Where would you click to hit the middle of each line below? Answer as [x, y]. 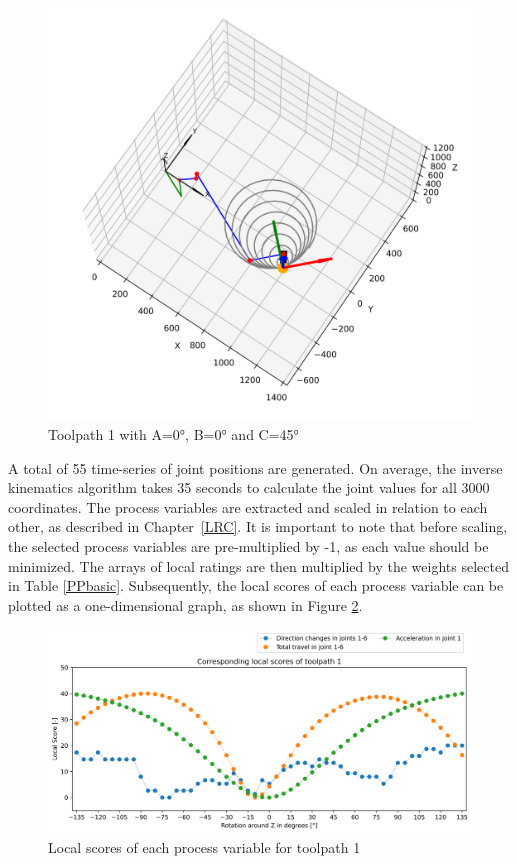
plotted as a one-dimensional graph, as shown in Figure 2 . [185, 604]
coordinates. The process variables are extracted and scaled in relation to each [248, 506]
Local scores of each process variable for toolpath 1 [204, 847]
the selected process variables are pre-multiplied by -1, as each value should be [248, 545]
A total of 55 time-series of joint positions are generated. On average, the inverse [255, 467]
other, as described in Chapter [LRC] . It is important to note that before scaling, [258, 526]
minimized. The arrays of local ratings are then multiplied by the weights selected [258, 565]
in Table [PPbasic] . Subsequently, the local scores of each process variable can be [256, 585]
